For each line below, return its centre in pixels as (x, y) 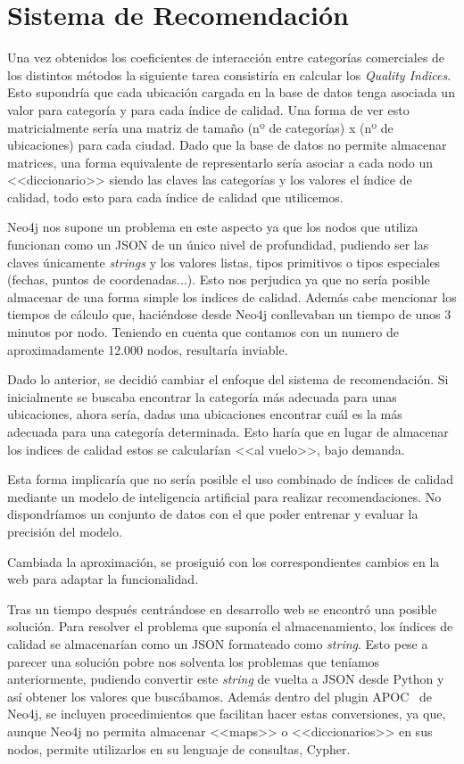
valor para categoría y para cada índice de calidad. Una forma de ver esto (208, 109)
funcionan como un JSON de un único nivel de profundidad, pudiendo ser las (218, 245)
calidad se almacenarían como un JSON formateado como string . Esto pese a (218, 643)
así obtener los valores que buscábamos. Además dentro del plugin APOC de (220, 696)
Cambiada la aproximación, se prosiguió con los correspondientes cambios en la (224, 561)
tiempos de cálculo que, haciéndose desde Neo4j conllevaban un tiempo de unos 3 (229, 314)
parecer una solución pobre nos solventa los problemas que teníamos (194, 661)
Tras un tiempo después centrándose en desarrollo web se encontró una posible (222, 608)
